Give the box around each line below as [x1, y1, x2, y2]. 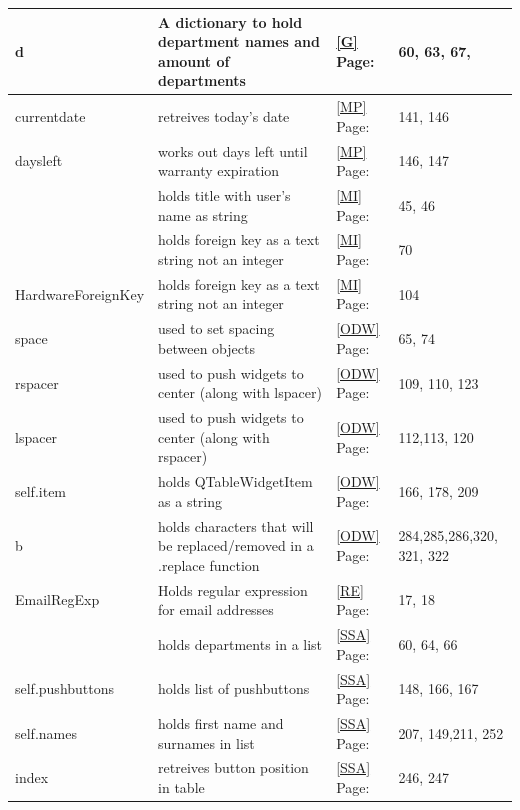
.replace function [158, 554, 260, 575]
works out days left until [158, 140, 308, 161]
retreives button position [158, 757, 309, 778]
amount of [158, 50, 230, 71]
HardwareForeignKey [15, 283, 145, 304]
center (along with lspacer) [158, 382, 322, 403]
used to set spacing [158, 318, 275, 339]
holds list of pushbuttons [158, 678, 310, 699]
